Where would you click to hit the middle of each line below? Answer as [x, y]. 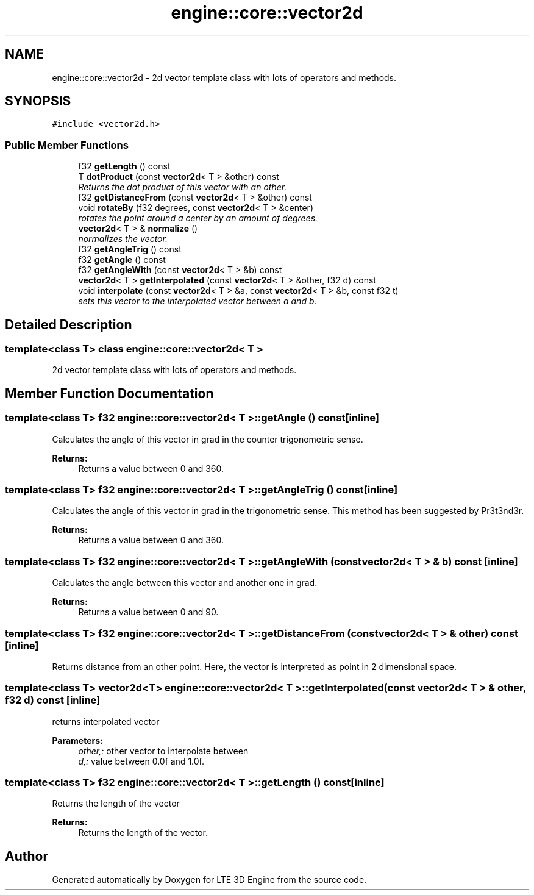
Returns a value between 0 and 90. [148, 612]
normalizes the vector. [123, 239]
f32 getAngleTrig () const [130, 249]
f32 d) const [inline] [53, 700]
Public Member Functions [67, 145]
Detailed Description [69, 324]
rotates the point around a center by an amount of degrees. [198, 218]
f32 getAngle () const [122, 260]
